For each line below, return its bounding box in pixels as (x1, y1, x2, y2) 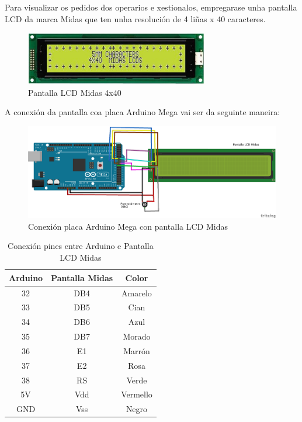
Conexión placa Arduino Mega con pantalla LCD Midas (28, 220, 228, 232)
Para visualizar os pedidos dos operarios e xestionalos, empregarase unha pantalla (5, 1, 297, 13)
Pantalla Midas (51, 271, 113, 283)
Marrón (123, 344, 150, 357)
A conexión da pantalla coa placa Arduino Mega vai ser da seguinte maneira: (5, 106, 280, 118)
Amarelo (122, 286, 152, 299)
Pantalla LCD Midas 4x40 (28, 86, 122, 98)
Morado (123, 330, 151, 343)
